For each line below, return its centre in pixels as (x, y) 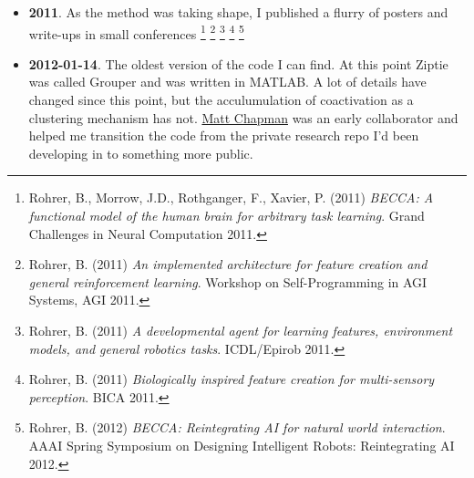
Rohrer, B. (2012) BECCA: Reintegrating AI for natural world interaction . (237, 427)
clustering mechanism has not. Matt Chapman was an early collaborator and (243, 117)
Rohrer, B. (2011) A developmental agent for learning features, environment (241, 330)
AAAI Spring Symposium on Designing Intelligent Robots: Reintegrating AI (242, 445)
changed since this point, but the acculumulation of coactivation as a (221, 100)
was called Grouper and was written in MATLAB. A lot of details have (227, 82)
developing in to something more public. (141, 153)
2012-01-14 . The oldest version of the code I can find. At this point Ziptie (238, 63)
